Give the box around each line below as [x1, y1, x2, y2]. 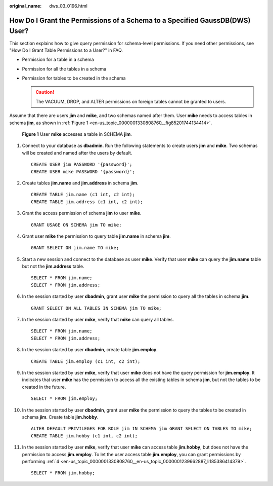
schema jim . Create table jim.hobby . [22, 414, 99, 420]
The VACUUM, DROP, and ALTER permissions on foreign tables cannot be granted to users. [35, 98, 226, 104]
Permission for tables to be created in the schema [22, 75, 126, 81]
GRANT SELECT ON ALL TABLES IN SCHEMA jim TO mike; [31, 305, 162, 311]
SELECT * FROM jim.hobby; [31, 470, 96, 476]
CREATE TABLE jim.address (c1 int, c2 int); [31, 199, 144, 205]
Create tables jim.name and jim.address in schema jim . [22, 180, 139, 186]
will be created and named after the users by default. [22, 149, 132, 156]
